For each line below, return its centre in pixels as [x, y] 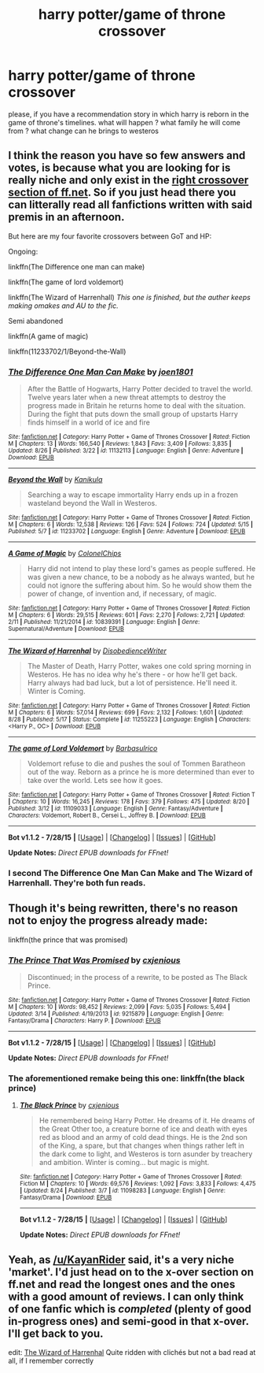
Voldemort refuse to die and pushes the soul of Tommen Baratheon [136, 764]
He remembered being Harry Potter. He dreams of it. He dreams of [147, 1121]
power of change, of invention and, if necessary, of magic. [122, 594]
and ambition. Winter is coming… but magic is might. [124, 1163]
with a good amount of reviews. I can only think [126, 1296]
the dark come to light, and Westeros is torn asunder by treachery [146, 1154]
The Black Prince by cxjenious [69, 1105]
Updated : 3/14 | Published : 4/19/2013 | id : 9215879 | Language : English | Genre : [116, 1014]
